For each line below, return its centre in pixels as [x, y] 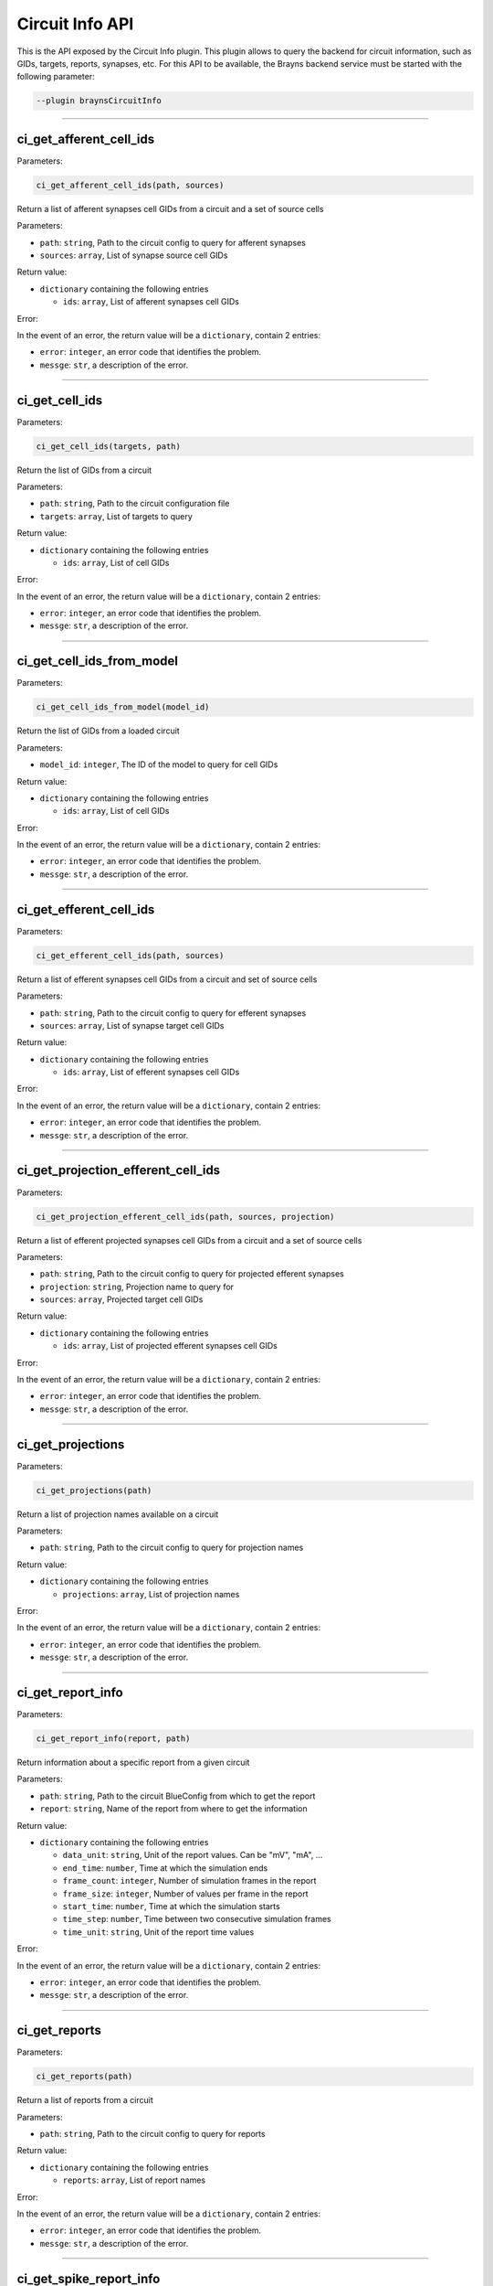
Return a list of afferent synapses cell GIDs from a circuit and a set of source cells [170, 208]
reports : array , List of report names [134, 2180]
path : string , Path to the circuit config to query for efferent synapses [173, 1013]
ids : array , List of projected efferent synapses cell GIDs [170, 1346]
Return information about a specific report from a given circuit [133, 1763]
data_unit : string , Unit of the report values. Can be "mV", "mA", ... [193, 1855]
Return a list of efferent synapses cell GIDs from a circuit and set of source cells [167, 979]
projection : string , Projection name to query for [137, 1287]
